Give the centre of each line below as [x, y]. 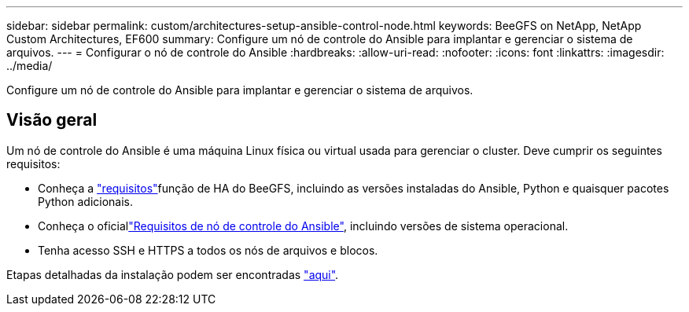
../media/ [29, 66]
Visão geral [52, 120]
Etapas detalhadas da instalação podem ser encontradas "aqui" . [173, 274]
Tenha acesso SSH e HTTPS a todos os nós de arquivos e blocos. [208, 250]
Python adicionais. [86, 201]
